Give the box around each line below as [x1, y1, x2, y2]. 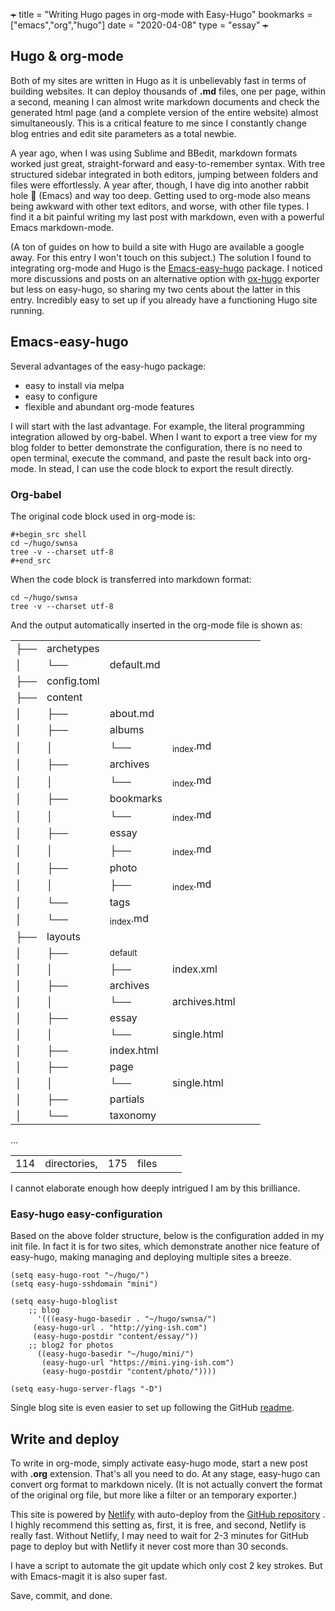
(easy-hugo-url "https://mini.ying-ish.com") [41, 1358, 235, 1368]
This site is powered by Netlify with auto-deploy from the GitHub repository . [10, 1509, 326, 1521]
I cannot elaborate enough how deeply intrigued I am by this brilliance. [10, 1182, 301, 1194]
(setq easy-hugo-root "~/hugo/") [10, 1270, 150, 1281]
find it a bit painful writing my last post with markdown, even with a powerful [10, 210, 325, 223]
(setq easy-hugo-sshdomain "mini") [10, 1279, 159, 1289]
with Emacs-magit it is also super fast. [10, 1570, 168, 1583]
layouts [46, 930, 81, 944]
